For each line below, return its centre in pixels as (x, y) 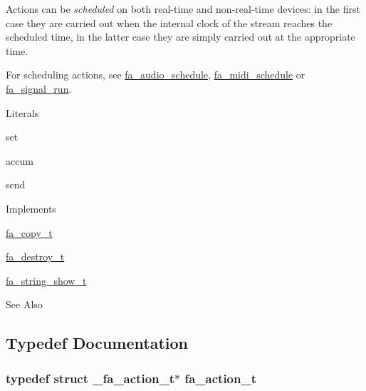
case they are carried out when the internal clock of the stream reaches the (169, 22)
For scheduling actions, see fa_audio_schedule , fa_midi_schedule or (156, 75)
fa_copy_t (29, 232)
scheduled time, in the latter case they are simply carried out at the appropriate (181, 37)
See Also (24, 304)
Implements (31, 208)
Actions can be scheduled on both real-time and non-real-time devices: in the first (183, 9)
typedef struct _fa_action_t (90, 378)
